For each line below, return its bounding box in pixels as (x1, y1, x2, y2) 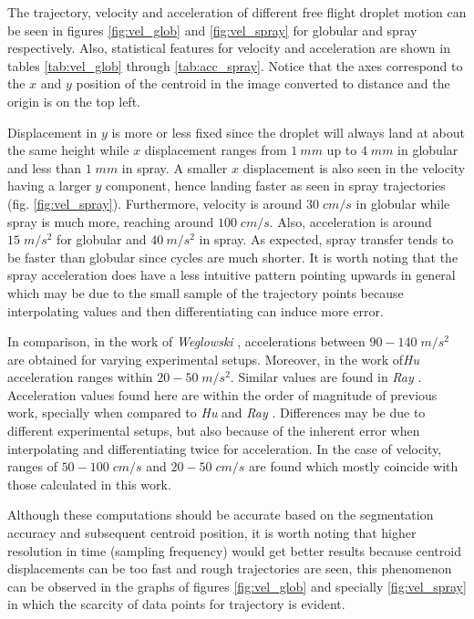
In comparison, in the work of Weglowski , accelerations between (7, 332, 366, 351)
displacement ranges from (144, 140, 287, 160)
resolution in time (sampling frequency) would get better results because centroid (7, 541, 461, 560)
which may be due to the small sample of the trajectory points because (7, 283, 404, 302)
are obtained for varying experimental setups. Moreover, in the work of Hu (7, 349, 419, 368)
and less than (7, 158, 82, 177)
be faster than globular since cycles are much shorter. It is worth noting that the (7, 247, 459, 266)
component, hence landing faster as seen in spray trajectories (106, 176, 446, 195)
